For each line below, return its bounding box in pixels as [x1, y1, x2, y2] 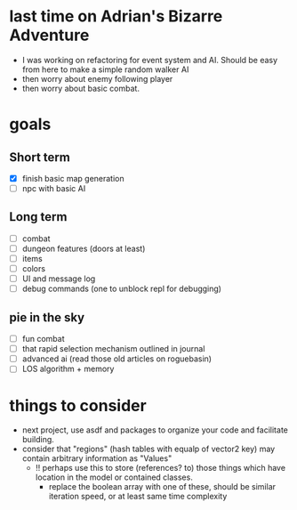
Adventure [9, 25, 90, 45]
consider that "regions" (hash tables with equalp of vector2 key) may [21, 443, 276, 455]
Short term [9, 150, 71, 165]
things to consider [9, 395, 147, 416]
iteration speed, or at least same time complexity [48, 491, 228, 502]
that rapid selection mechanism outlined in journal [21, 344, 205, 354]
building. [21, 434, 55, 445]
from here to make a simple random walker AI [21, 64, 189, 75]
